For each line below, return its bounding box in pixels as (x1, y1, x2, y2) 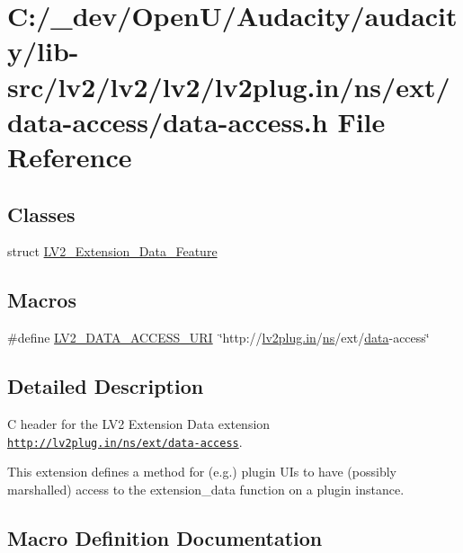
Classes (7, 200, 76, 227)
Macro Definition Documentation (7, 523, 323, 551)
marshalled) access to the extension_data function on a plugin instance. (7, 479, 405, 498)
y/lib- (7, 32, 79, 69)
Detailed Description (7, 372, 204, 400)
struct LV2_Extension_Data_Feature (7, 242, 218, 261)
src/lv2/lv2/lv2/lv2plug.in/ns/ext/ (7, 67, 450, 104)
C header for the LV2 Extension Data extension (7, 414, 271, 433)
